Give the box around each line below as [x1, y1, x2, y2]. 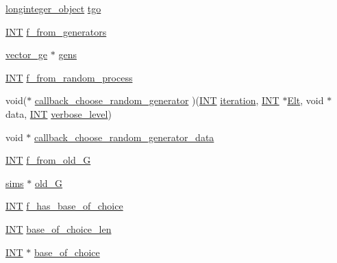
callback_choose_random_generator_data [34, 129, 214, 144]
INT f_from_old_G [5, 153, 91, 167]
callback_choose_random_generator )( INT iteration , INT [34, 93, 279, 108]
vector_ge [5, 47, 48, 62]
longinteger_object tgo [5, 1, 101, 15]
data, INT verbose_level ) [5, 106, 112, 121]
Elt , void [287, 93, 324, 108]
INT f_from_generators [5, 24, 107, 38]
